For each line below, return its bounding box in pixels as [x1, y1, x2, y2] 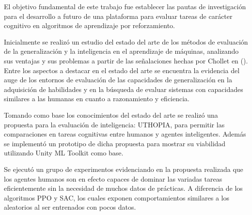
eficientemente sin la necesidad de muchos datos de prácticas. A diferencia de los [4, 183, 243, 193]
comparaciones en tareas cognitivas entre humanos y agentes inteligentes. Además [4, 129, 246, 139]
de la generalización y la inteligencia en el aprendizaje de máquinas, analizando [4, 46, 239, 56]
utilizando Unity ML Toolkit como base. [4, 148, 124, 158]
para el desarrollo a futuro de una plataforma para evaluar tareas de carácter [4, 11, 233, 21]
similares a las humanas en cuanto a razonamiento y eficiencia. [4, 93, 190, 104]
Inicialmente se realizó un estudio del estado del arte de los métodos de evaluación [4, 36, 248, 46]
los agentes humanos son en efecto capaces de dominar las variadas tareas [4, 173, 222, 184]
